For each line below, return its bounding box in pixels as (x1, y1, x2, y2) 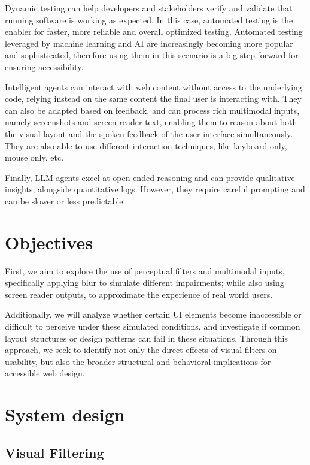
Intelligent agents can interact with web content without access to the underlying (5, 80, 302, 93)
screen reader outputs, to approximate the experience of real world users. (5, 288, 273, 300)
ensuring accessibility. (5, 60, 84, 73)
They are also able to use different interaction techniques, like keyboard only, (5, 139, 287, 152)
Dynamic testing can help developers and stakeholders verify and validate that (5, 2, 293, 14)
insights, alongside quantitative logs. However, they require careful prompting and (5, 183, 305, 195)
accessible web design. (5, 367, 85, 379)
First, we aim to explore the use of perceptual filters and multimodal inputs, (5, 264, 285, 277)
